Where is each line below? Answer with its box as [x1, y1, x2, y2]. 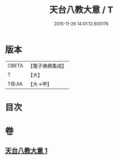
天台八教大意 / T [49, 4, 114, 16]
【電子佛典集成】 [28, 63, 67, 69]
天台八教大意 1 [5, 146, 48, 155]
